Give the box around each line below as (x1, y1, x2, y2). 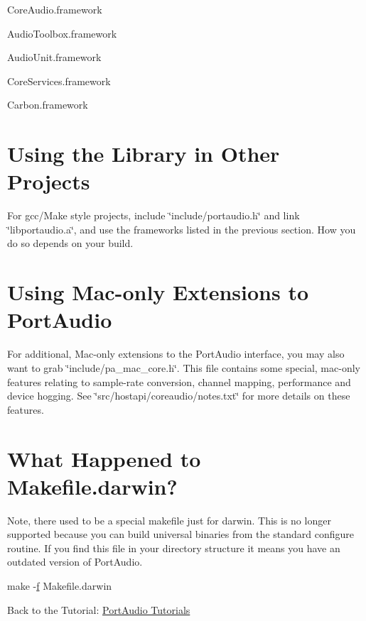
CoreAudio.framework (7, 2, 102, 16)
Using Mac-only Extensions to (7, 277, 309, 307)
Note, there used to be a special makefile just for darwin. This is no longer (7, 512, 331, 527)
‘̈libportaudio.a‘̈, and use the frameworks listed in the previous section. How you (7, 221, 356, 236)
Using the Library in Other (7, 139, 280, 168)
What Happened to (7, 444, 201, 473)
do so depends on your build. (7, 236, 134, 251)
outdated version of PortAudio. (7, 554, 143, 569)
